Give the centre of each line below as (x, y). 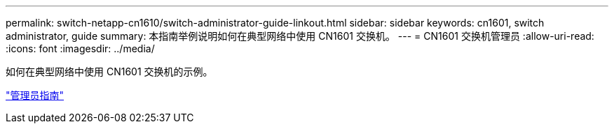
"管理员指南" (35, 95)
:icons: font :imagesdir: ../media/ (80, 48)
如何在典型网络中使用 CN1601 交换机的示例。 (109, 71)
